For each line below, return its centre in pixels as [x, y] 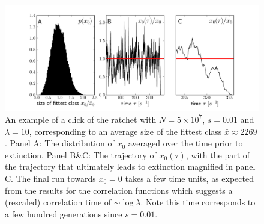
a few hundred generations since [64, 213]
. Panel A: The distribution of [60, 143]
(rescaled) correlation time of [58, 202]
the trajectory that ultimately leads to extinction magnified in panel [130, 166]
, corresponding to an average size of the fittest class [125, 131]
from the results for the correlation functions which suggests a [119, 190]
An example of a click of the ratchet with [81, 119]
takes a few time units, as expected [189, 178]
